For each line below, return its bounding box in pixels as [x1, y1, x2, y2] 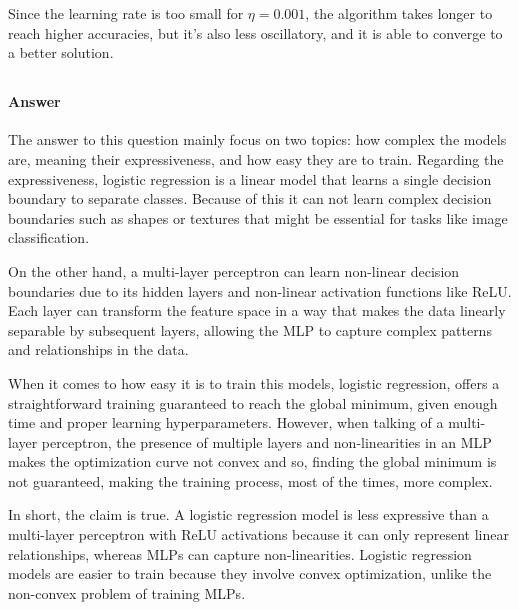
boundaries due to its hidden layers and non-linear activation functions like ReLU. [8, 280, 512, 301]
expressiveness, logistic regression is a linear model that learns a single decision [8, 168, 492, 189]
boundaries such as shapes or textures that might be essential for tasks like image [8, 207, 508, 228]
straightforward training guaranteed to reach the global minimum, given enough [8, 392, 498, 413]
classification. [8, 227, 90, 248]
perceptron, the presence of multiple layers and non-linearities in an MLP [41, 431, 492, 452]
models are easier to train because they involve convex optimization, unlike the [8, 563, 492, 584]
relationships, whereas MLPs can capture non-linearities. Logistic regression [8, 543, 472, 564]
